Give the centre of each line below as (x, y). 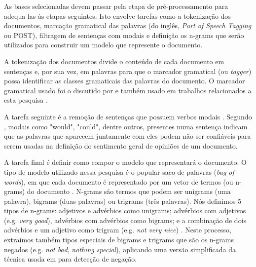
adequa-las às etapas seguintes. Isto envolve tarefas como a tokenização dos (117, 16)
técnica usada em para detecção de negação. (71, 259)
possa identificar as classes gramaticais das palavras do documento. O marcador (125, 81)
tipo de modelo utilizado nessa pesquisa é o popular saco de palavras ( (110, 172)
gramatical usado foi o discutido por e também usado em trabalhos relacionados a (128, 90)
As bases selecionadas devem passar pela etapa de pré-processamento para (116, 6)
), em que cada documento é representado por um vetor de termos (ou (127, 181)
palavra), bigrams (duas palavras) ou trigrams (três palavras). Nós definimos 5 (123, 201)
